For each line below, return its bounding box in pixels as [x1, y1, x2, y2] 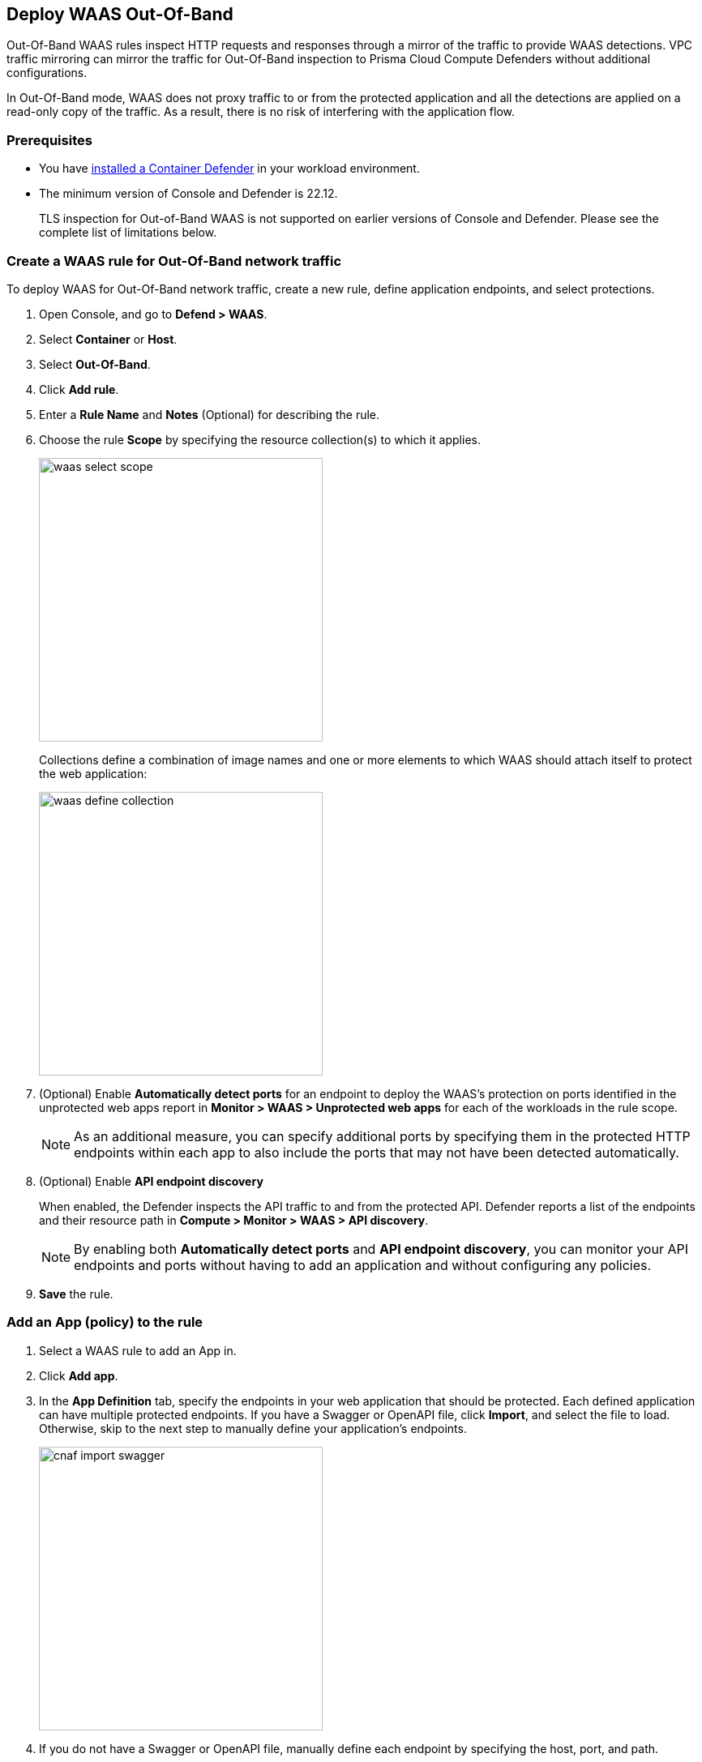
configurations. [6, 66, 88, 80]
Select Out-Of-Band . [39, 357, 151, 371]
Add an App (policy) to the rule [6, 1314, 203, 1331]
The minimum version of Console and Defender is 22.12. [39, 186, 338, 201]
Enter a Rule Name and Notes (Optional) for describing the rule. [39, 407, 380, 421]
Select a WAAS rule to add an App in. [39, 1343, 237, 1358]
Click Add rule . [39, 382, 119, 396]
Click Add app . [39, 1368, 118, 1383]
